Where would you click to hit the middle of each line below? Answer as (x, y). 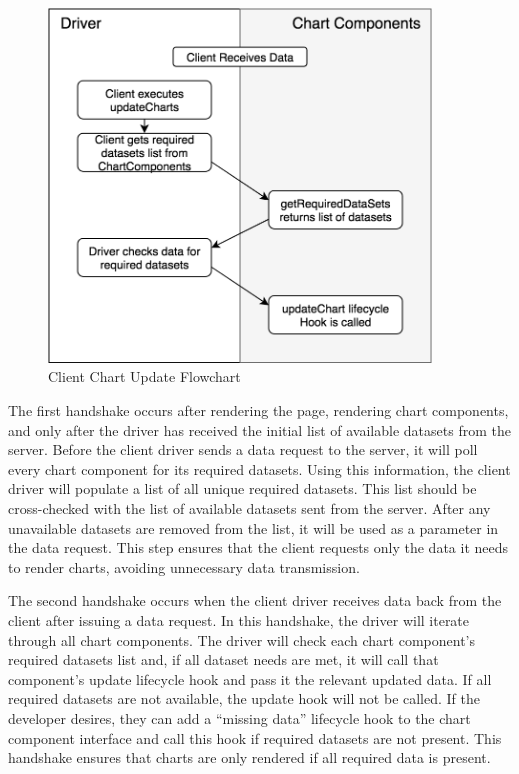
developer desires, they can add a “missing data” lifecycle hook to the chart (239, 717)
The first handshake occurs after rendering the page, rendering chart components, (258, 410)
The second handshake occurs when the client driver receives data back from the (255, 600)
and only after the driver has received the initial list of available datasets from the (259, 429)
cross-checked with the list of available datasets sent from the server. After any (249, 508)
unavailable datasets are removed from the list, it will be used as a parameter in (253, 527)
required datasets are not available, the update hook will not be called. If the (244, 698)
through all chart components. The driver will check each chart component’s (241, 639)
